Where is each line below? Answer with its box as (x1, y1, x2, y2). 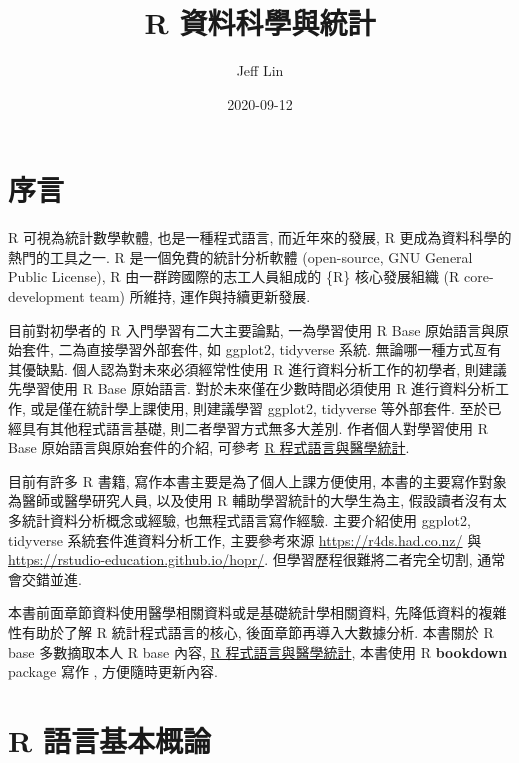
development (8, 286, 85, 307)
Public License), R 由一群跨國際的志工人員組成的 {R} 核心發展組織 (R (8, 266, 460, 287)
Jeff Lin (236, 60, 284, 81)
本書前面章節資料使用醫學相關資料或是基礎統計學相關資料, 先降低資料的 (8, 602, 479, 623)
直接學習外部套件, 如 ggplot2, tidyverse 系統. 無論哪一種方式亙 (86, 339, 488, 360)
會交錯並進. (8, 568, 82, 589)
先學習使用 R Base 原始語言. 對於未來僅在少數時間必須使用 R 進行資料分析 (8, 378, 496, 399)
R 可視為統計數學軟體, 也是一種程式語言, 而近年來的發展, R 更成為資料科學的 (8, 227, 512, 248)
